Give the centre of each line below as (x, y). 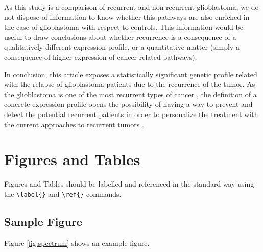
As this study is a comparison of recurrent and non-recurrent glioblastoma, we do (131, 7)
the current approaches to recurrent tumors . (74, 124)
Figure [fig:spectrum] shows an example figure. (77, 243)
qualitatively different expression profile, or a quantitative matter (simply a (122, 47)
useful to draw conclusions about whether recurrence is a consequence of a (120, 37)
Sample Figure (43, 221)
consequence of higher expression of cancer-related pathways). (101, 56)
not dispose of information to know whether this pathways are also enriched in (127, 17)
